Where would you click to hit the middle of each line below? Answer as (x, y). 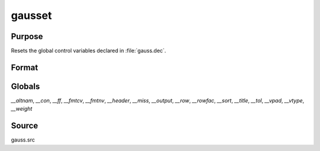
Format (25, 67)
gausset (31, 15)
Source (25, 126)
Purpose (27, 36)
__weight (22, 109)
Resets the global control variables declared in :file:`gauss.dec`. (89, 51)
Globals (25, 86)
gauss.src (23, 140)
